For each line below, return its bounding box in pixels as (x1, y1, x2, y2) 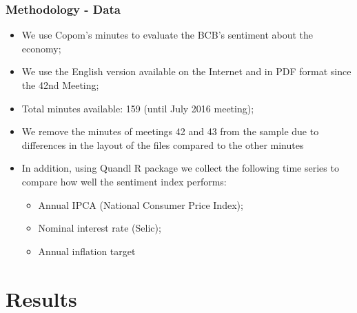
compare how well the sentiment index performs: (21, 174, 227, 188)
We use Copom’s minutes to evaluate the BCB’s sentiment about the (21, 28, 314, 42)
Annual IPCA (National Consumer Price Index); (38, 197, 243, 212)
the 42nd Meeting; (21, 78, 99, 92)
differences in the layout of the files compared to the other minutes (21, 137, 304, 152)
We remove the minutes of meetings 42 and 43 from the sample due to (21, 124, 319, 139)
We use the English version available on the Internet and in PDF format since (21, 64, 351, 79)
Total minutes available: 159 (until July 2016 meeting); (21, 101, 254, 115)
